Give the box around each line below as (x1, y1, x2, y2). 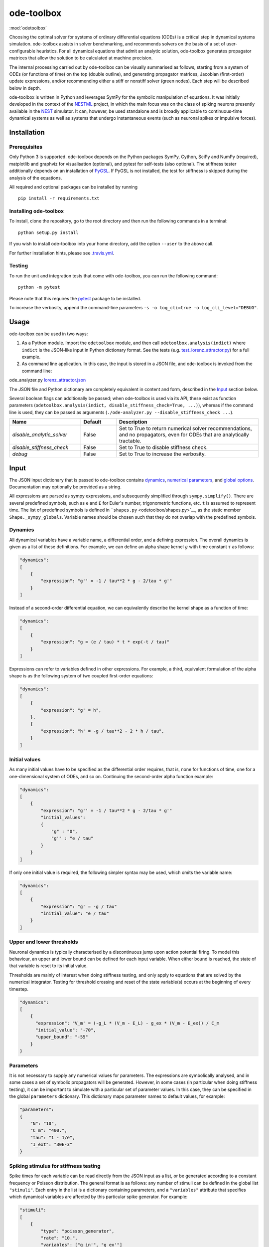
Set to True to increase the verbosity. (119, 450, 206, 457)
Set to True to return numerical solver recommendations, (119, 425, 253, 432)
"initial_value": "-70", (35, 1028, 97, 1033)
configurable (9, 48, 36, 54)
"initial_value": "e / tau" (40, 911, 110, 916)
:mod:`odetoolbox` (9, 25, 47, 31)
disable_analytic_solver (12, 431, 67, 438)
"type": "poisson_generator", (40, 1228, 115, 1234)
